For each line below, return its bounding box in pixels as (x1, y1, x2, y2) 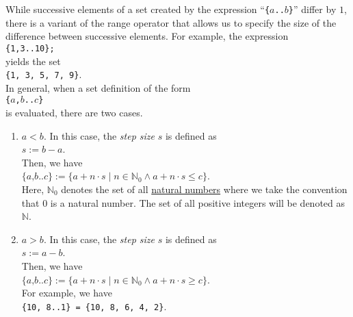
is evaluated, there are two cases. (5, 105, 143, 119)
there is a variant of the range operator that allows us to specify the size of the (5, 15, 337, 29)
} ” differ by (288, 2, 337, 16)
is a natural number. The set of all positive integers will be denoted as (50, 195, 345, 210)
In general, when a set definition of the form (5, 80, 191, 94)
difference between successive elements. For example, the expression (5, 29, 289, 43)
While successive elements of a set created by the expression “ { (5, 2, 270, 16)
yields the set (5, 53, 61, 68)
